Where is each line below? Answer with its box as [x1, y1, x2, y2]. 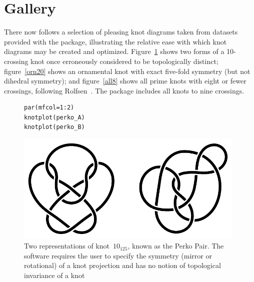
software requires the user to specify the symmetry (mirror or [24, 250, 212, 260]
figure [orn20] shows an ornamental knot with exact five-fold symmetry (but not [4, 65, 250, 76]
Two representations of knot [24, 240, 109, 251]
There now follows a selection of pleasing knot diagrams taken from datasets [4, 26, 238, 37]
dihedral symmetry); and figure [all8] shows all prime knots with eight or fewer [4, 75, 246, 86]
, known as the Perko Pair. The [127, 240, 224, 251]
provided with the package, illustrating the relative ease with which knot [4, 36, 227, 46]
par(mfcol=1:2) [24, 104, 74, 111]
